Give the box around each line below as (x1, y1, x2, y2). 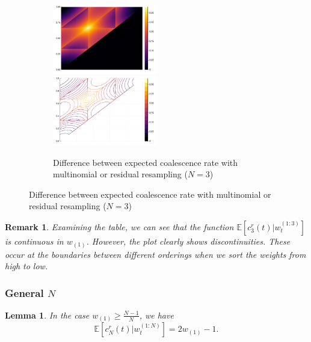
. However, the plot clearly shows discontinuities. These (86, 235, 291, 247)
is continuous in (5, 235, 64, 247)
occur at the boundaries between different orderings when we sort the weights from (5, 248, 306, 260)
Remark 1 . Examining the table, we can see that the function (5, 221, 234, 233)
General (5, 285, 44, 300)
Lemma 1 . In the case (5, 308, 90, 321)
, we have (139, 308, 174, 321)
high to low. (5, 260, 48, 272)
